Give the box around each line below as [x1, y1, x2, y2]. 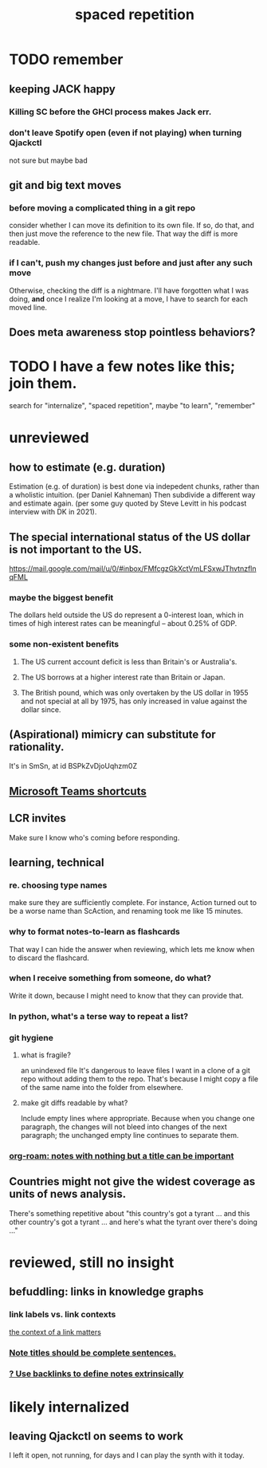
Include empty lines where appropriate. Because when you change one [20, 1114, 255, 1124]
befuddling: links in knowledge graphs [9, 1285, 204, 1299]
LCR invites [9, 812, 67, 825]
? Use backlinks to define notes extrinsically [9, 1368, 184, 1379]
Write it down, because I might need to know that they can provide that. [9, 990, 244, 1000]
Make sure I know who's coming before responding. [9, 832, 180, 842]
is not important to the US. [9, 542, 143, 556]
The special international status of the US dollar [9, 530, 250, 544]
